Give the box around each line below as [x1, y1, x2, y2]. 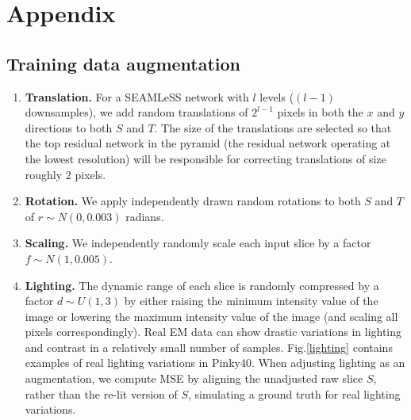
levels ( [259, 88, 294, 105]
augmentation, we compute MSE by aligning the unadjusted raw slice [25, 370, 363, 387]
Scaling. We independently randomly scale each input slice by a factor [25, 235, 371, 251]
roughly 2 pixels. [25, 166, 106, 182]
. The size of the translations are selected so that [154, 119, 392, 136]
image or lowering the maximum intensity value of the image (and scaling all [25, 307, 398, 324]
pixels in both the [277, 104, 363, 120]
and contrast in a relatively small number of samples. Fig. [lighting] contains [25, 338, 393, 355]
